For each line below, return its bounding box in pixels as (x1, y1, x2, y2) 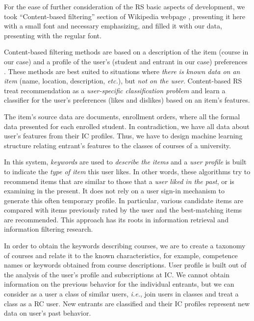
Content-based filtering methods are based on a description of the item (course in (4, 47, 249, 57)
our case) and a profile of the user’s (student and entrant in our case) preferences (4, 56, 248, 66)
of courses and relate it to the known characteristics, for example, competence (4, 250, 238, 260)
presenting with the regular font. (4, 30, 102, 40)
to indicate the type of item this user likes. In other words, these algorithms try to (4, 166, 251, 176)
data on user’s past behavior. (4, 308, 91, 318)
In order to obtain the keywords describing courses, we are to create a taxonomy (4, 241, 246, 251)
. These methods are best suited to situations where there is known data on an (4, 66, 240, 76)
